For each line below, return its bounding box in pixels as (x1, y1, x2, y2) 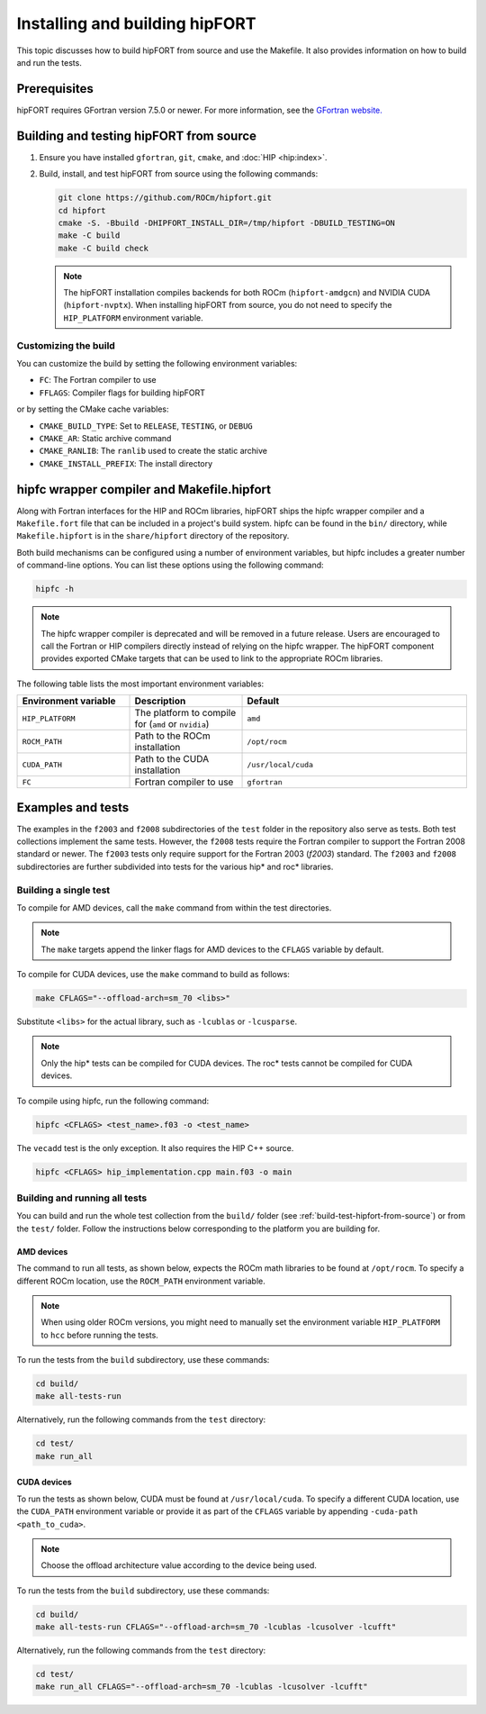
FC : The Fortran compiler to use (39, 375, 157, 385)
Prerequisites (16, 81, 94, 96)
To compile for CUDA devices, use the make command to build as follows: (16, 969, 290, 980)
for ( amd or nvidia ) (134, 718, 210, 730)
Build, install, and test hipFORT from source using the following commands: (39, 168, 319, 179)
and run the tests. (16, 57, 83, 68)
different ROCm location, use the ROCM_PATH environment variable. (16, 1275, 265, 1286)
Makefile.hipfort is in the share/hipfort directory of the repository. (16, 531, 290, 541)
